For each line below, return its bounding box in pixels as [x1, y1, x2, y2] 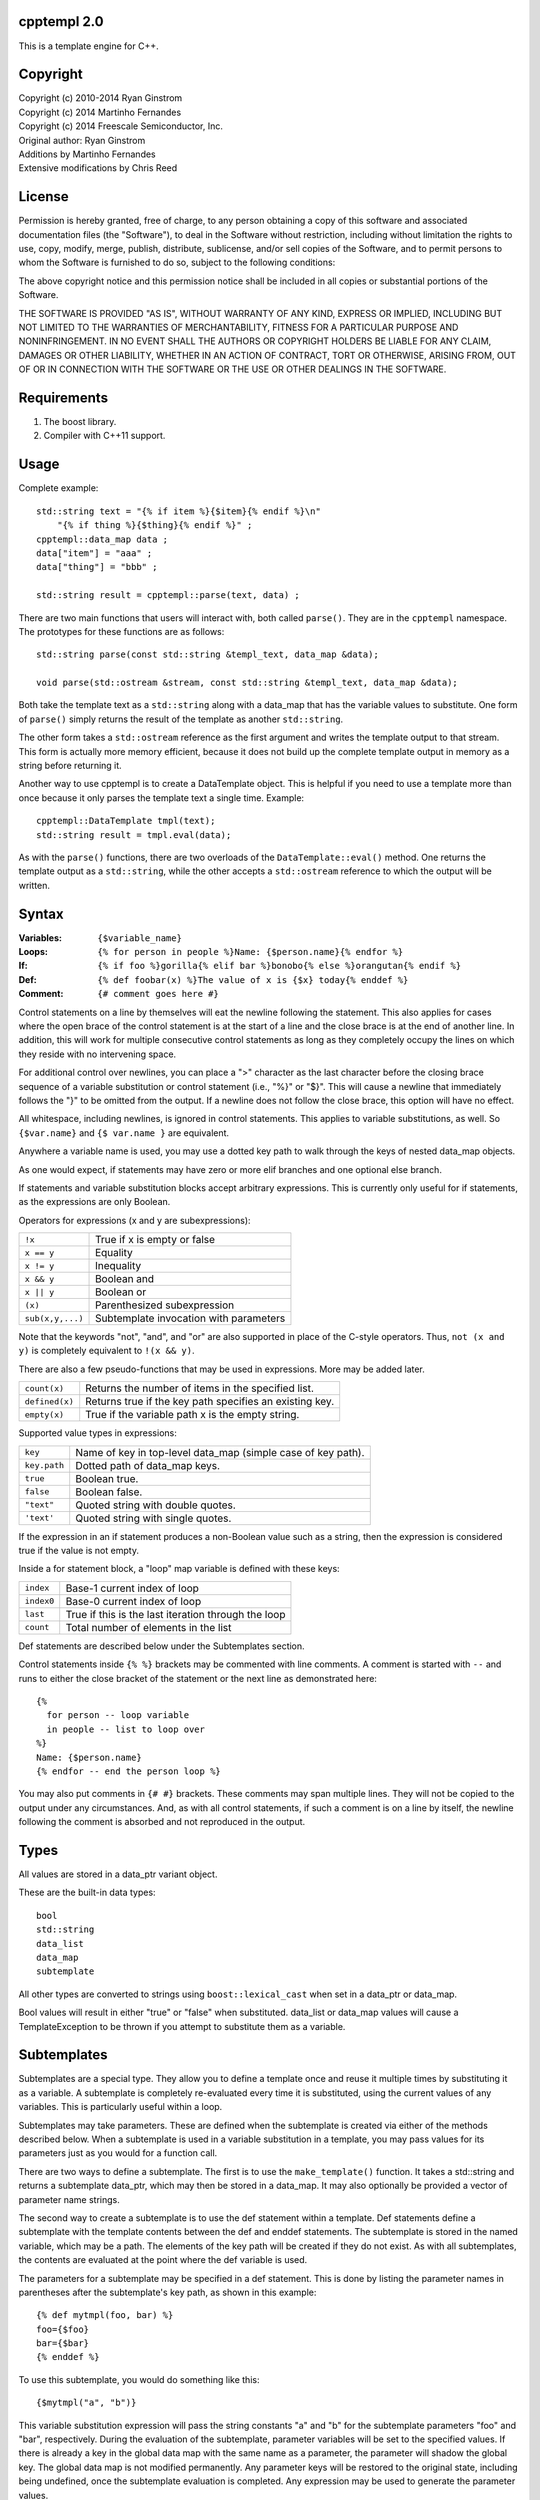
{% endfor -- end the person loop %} [36, 1765, 222, 1777]
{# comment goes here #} [97, 988, 219, 1000]
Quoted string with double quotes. [75, 1498, 237, 1512]
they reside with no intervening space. [18, 1048, 177, 1060]
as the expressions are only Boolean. [18, 1196, 171, 1208]
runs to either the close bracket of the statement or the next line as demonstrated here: [18, 1672, 377, 1684]
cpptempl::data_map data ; [36, 533, 169, 545]
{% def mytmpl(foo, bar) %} [36, 2310, 174, 2321]
